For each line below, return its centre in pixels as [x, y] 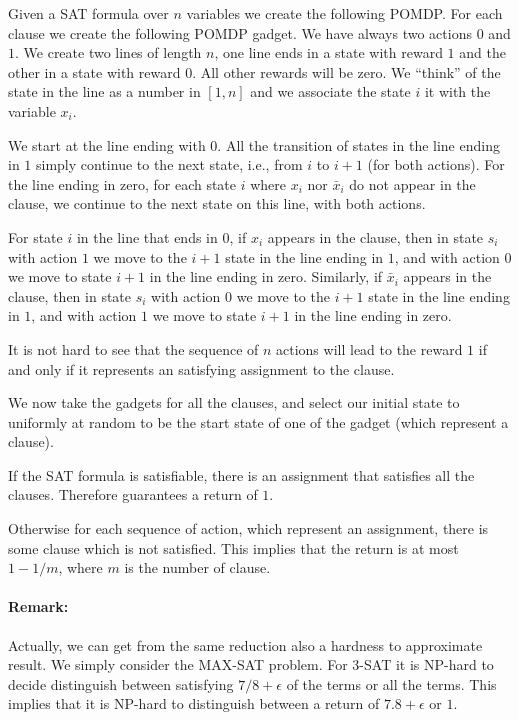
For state [35, 236]
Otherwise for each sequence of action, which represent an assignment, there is [248, 528]
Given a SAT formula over [88, 13]
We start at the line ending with [107, 144]
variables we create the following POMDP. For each [344, 13]
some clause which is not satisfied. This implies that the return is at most [233, 547]
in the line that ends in [147, 236]
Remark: [38, 606]
